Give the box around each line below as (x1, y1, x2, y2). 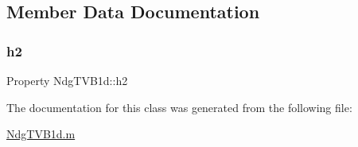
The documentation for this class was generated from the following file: (6, 99, 352, 115)
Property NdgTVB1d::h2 (6, 72, 128, 88)
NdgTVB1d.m (6, 126, 76, 142)
